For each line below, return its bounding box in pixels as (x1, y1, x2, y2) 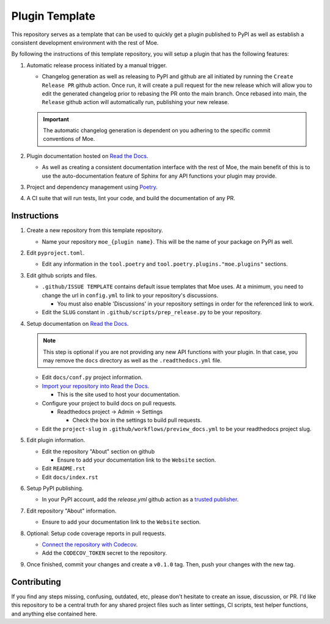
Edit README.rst (42, 465, 86, 472)
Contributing (11, 576, 61, 587)
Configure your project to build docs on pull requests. (42, 399, 177, 407)
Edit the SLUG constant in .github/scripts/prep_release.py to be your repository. (42, 309, 262, 316)
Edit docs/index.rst (42, 473, 98, 481)
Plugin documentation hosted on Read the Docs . (26, 152, 148, 159)
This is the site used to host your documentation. (57, 391, 180, 398)
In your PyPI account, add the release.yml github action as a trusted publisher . (42, 496, 239, 503)
